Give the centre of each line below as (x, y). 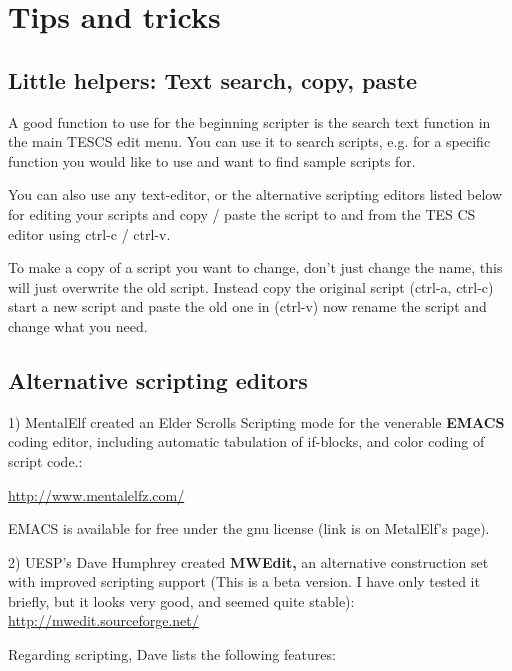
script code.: (45, 460)
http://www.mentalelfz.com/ (96, 494)
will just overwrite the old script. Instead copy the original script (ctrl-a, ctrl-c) (251, 286)
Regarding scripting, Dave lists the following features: (172, 654)
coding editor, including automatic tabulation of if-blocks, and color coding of (246, 441)
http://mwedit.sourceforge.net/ (103, 620)
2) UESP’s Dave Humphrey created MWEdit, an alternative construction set (248, 561)
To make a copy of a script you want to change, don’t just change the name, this (255, 267)
